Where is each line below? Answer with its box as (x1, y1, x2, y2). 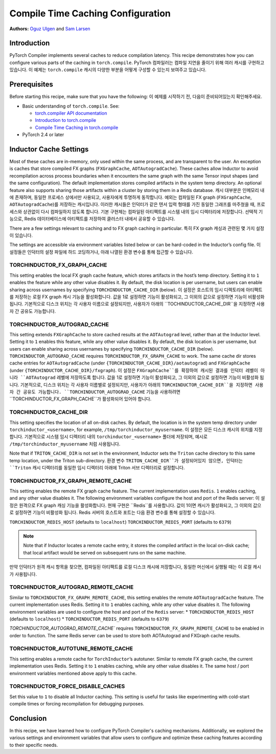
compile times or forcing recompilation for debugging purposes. (9, 701, 145, 707)
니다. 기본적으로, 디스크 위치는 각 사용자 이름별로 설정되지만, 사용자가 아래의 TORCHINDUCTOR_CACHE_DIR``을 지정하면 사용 (9, 381, 264, 387)
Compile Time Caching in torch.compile (35, 124, 119, 131)
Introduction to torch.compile (35, 117, 97, 123)
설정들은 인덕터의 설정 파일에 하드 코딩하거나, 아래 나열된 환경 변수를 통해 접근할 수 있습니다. (9, 249, 194, 255)
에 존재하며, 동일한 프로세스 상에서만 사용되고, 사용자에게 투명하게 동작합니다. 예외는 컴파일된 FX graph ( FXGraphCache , (9, 194, 252, 200)
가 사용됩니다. (9, 571, 37, 577)
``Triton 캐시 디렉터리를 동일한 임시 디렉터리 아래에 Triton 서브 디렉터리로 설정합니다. (9, 464, 185, 470)
